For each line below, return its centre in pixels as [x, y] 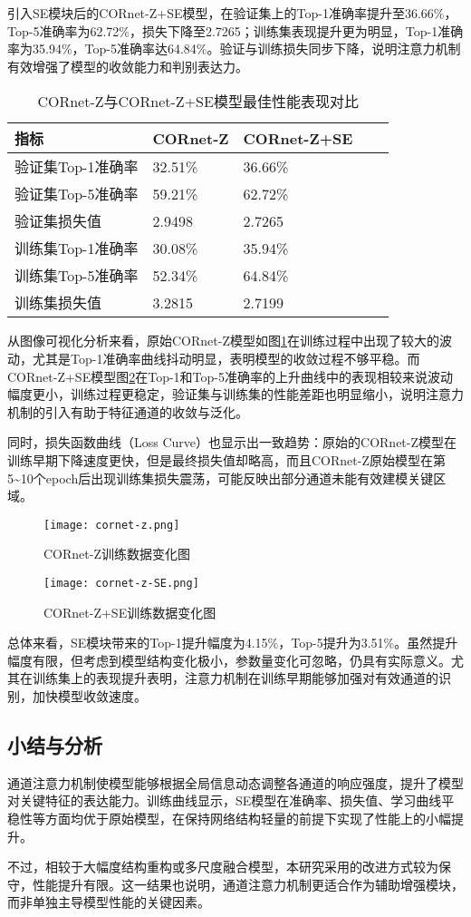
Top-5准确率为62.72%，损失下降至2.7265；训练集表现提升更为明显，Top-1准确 [235, 30]
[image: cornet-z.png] [112, 525]
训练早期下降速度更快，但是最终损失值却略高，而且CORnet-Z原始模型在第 [226, 459]
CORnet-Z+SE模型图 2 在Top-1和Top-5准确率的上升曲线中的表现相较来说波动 [230, 376]
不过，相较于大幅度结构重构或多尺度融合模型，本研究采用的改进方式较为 [223, 867]
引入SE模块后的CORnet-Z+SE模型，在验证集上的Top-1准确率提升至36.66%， [232, 13]
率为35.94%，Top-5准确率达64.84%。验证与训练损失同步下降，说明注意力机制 [234, 49]
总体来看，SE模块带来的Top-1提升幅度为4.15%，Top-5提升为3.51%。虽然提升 [233, 643]
